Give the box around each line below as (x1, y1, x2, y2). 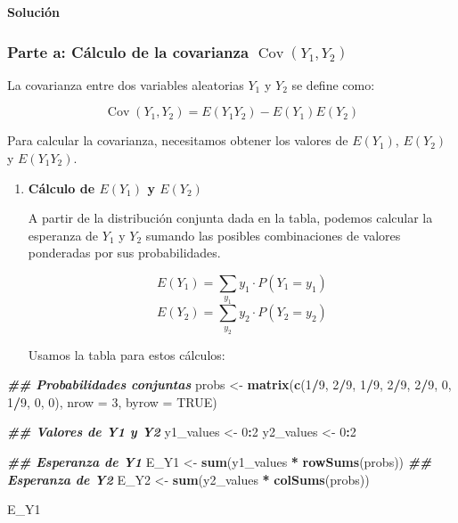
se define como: (291, 75, 375, 94)
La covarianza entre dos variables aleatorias (7, 75, 244, 94)
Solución (7, 3, 61, 20)
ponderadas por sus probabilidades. (28, 243, 221, 262)
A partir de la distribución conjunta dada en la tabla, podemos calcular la (28, 208, 433, 227)
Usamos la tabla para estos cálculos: (28, 345, 225, 364)
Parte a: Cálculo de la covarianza (7, 40, 249, 62)
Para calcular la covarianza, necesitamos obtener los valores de (7, 131, 348, 150)
